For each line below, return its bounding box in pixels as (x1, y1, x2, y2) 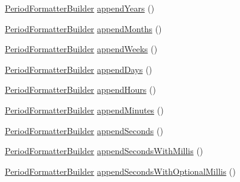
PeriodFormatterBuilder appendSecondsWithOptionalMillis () (5, 164, 236, 177)
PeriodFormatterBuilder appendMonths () (5, 22, 162, 35)
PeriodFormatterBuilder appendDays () (5, 62, 152, 75)
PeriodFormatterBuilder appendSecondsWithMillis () (5, 144, 203, 157)
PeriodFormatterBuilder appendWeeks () (5, 42, 158, 55)
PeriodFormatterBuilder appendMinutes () (5, 103, 164, 116)
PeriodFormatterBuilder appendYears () (5, 2, 155, 14)
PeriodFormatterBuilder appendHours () (5, 83, 156, 96)
